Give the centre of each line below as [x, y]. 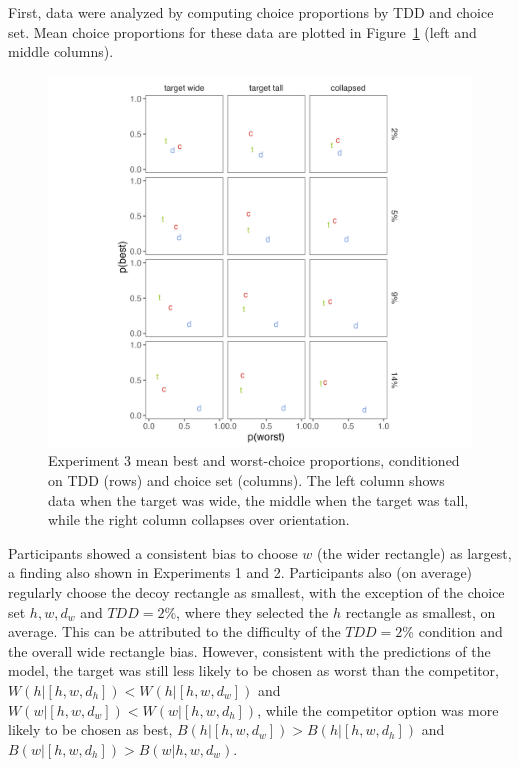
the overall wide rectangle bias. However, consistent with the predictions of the [249, 650]
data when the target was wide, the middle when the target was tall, [258, 499]
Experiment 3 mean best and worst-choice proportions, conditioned [254, 460]
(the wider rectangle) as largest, [414, 552]
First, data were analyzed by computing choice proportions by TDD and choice [251, 12]
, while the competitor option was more [378, 709]
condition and [460, 631]
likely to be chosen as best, [90, 729]
